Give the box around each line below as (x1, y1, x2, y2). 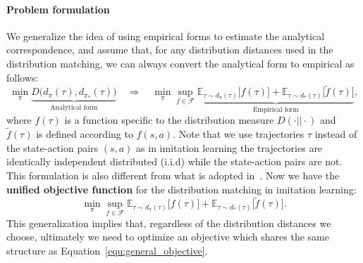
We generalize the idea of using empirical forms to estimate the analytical (6, 28, 325, 43)
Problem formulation (6, 1, 110, 16)
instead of (314, 127, 357, 141)
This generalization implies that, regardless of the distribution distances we (6, 215, 331, 230)
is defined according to (36, 127, 133, 141)
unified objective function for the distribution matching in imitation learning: (6, 181, 357, 196)
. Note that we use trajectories (173, 127, 304, 141)
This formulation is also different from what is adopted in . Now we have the (6, 167, 340, 182)
